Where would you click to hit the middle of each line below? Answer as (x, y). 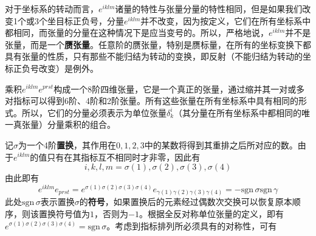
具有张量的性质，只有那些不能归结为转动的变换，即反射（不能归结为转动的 (154, 56)
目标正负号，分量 (90, 20)
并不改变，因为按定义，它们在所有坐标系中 (226, 20)
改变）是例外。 (68, 68)
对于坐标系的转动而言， (52, 9)
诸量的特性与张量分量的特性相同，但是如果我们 (209, 9)
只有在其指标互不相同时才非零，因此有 (124, 157)
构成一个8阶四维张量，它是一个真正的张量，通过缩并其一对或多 (179, 88)
